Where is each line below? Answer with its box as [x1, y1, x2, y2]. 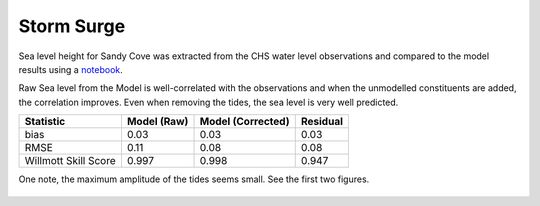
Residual [300, 115, 344, 129]
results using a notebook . [18, 63, 124, 75]
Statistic [24, 115, 66, 129]
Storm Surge [18, 15, 126, 37]
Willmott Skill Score [24, 154, 116, 168]
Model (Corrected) [199, 115, 290, 129]
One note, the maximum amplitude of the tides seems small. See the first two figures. [18, 173, 370, 185]
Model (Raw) [126, 115, 189, 129]
